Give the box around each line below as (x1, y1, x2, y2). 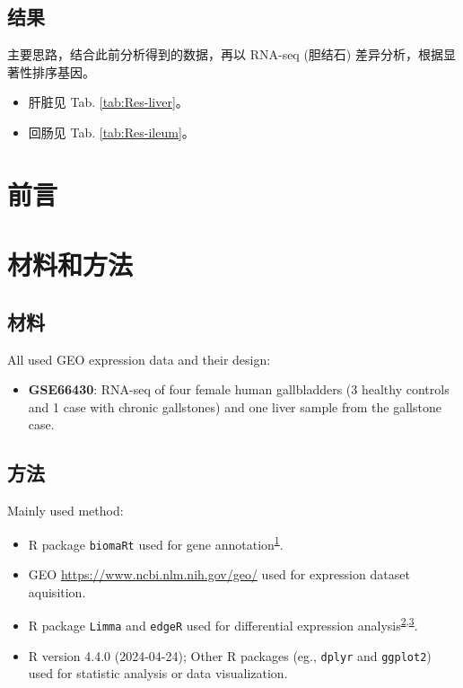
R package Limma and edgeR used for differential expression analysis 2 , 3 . (28, 613, 418, 634)
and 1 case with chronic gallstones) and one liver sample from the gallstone (28, 397, 441, 416)
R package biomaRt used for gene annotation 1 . (28, 532, 284, 553)
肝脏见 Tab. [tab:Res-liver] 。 (28, 93, 188, 111)
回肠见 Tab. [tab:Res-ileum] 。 (28, 122, 195, 141)
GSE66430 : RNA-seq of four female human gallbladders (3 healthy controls (28, 380, 450, 399)
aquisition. (28, 582, 86, 601)
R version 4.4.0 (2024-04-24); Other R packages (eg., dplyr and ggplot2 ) (28, 646, 432, 665)
